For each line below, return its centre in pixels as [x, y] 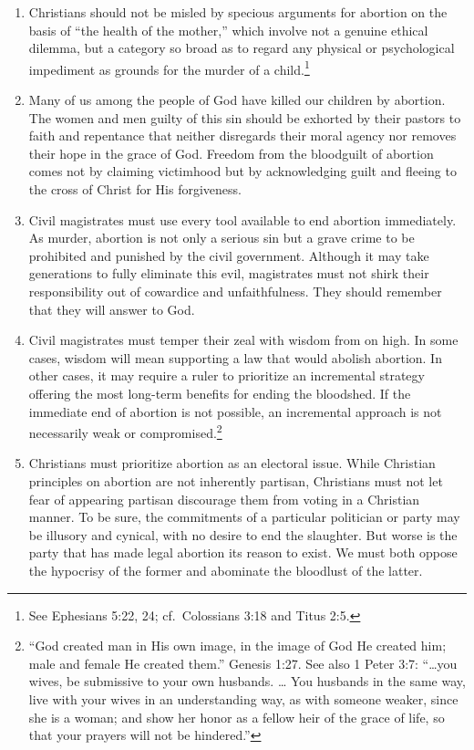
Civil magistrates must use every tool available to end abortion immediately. [242, 219]
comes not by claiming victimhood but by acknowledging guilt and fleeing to [242, 171]
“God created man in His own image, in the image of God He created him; [237, 646]
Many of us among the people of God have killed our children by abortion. [237, 100]
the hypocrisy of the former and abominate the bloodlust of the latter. [226, 570]
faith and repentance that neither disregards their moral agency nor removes [242, 135]
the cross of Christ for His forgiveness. [135, 189]
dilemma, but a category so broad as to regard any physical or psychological [242, 48]
